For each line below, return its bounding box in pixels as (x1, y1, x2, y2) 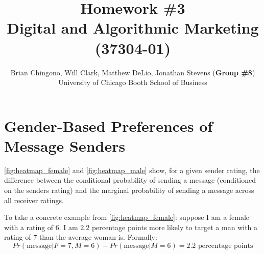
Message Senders (4, 135, 126, 156)
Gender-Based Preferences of (4, 115, 213, 136)
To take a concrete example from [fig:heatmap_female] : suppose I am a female (4, 212, 250, 222)
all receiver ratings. (4, 194, 64, 205)
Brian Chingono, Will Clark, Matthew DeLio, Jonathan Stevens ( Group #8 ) (10, 67, 255, 77)
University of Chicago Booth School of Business (58, 77, 207, 88)
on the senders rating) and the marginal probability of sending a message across (4, 185, 254, 195)
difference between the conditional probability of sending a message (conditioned (4, 175, 256, 185)
